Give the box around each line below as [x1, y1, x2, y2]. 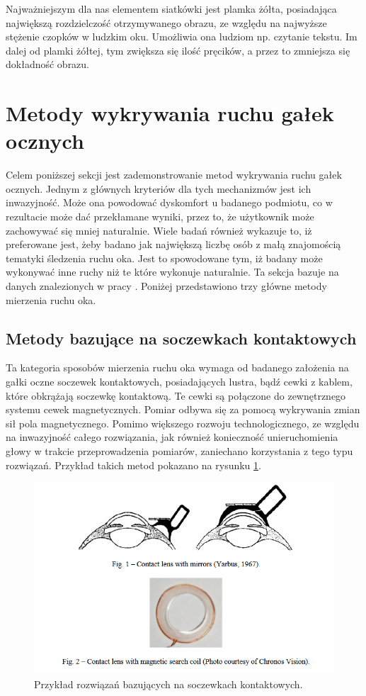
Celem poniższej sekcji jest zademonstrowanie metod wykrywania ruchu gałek [6, 167, 342, 182]
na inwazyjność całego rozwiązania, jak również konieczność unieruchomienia [6, 430, 338, 444]
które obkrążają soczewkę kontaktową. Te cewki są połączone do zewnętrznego [6, 388, 346, 403]
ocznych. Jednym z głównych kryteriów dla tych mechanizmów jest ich [6, 181, 311, 196]
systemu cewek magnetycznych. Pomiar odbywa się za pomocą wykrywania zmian [6, 402, 360, 417]
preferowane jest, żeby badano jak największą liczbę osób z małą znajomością [6, 237, 341, 252]
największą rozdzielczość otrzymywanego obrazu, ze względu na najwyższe [6, 15, 327, 30]
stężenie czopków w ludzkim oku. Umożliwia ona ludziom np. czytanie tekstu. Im [6, 29, 358, 44]
